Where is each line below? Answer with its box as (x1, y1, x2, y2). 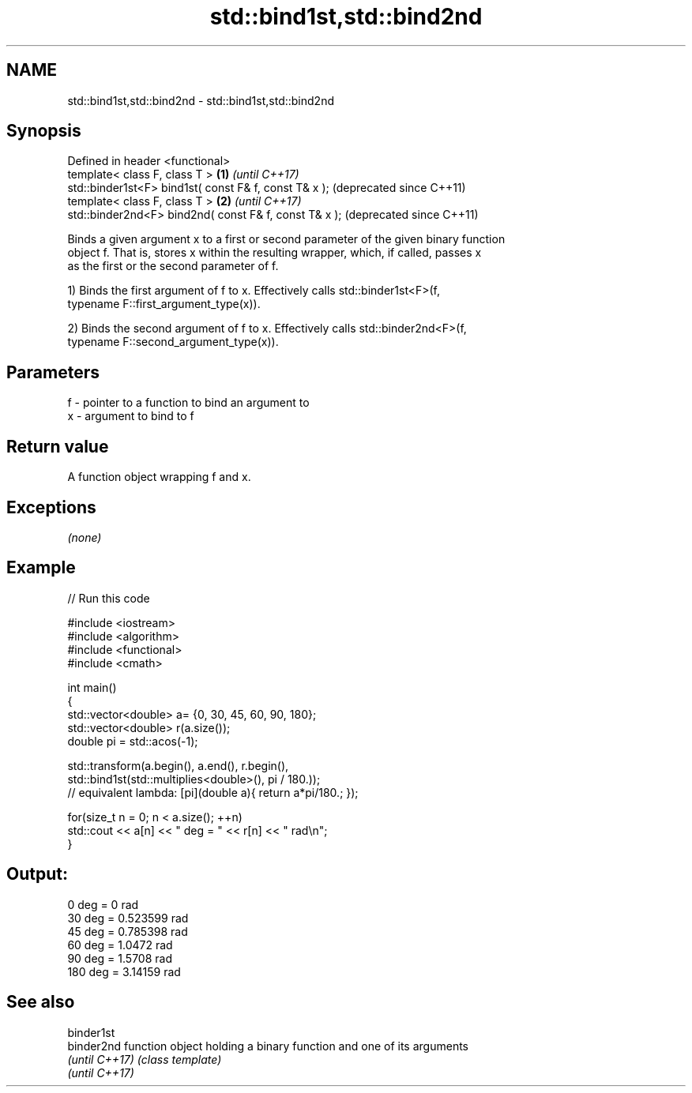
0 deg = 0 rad (67, 897, 139, 911)
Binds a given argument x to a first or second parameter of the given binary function (67, 232, 506, 246)
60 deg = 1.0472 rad (67, 937, 173, 952)
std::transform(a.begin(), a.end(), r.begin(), (67, 758, 289, 772)
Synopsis (6, 121, 81, 141)
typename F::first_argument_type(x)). (67, 297, 261, 311)
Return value (6, 436, 109, 456)
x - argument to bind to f (67, 409, 194, 423)
